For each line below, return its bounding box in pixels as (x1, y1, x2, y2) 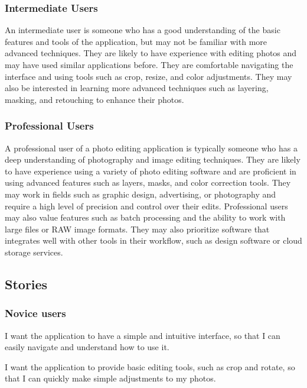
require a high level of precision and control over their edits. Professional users (5, 199, 288, 212)
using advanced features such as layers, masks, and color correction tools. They (5, 176, 291, 189)
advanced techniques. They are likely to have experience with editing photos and (5, 47, 297, 59)
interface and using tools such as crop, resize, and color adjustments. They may (5, 70, 292, 82)
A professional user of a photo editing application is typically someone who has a (5, 141, 298, 154)
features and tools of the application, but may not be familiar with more (5, 35, 267, 47)
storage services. (5, 245, 63, 258)
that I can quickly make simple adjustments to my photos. (5, 372, 216, 384)
